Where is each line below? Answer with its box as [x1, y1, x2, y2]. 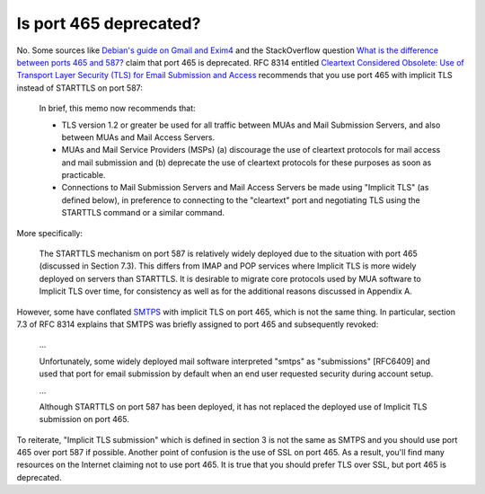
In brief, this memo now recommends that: [39, 103, 197, 114]
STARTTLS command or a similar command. [61, 207, 225, 218]
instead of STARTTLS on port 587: [16, 82, 144, 93]
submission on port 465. [39, 414, 129, 425]
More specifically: [16, 227, 84, 238]
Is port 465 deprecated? [16, 13, 201, 33]
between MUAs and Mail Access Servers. [61, 131, 216, 143]
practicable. [61, 170, 106, 181]
